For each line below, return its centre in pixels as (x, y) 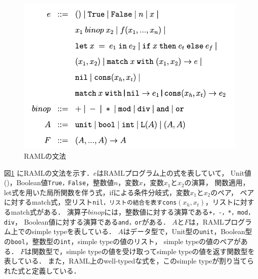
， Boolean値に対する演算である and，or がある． (92, 221)
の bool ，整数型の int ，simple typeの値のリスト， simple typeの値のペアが (123, 241)
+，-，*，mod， (231, 213)
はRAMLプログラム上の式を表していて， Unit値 (174, 172)
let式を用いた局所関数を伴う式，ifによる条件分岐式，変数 (97, 192)
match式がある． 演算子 (49, 212)
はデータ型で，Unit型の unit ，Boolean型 (188, 231)
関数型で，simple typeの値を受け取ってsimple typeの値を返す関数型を (143, 251)
